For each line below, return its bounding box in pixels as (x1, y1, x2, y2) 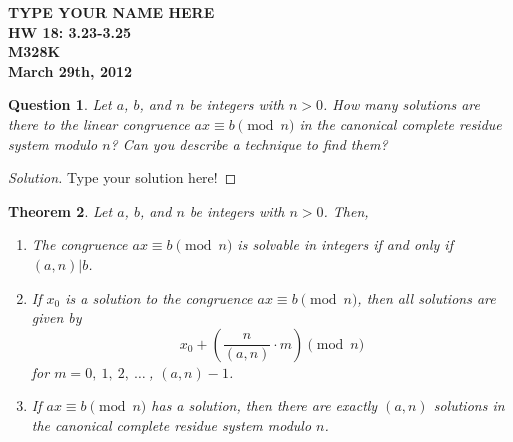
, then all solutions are (357, 287, 496, 308)
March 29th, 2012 (8, 60, 133, 81)
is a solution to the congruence (65, 287, 253, 308)
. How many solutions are (323, 94, 480, 115)
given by (31, 307, 82, 328)
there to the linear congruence (8, 113, 190, 134)
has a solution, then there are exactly (151, 395, 378, 416)
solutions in (433, 395, 505, 416)
